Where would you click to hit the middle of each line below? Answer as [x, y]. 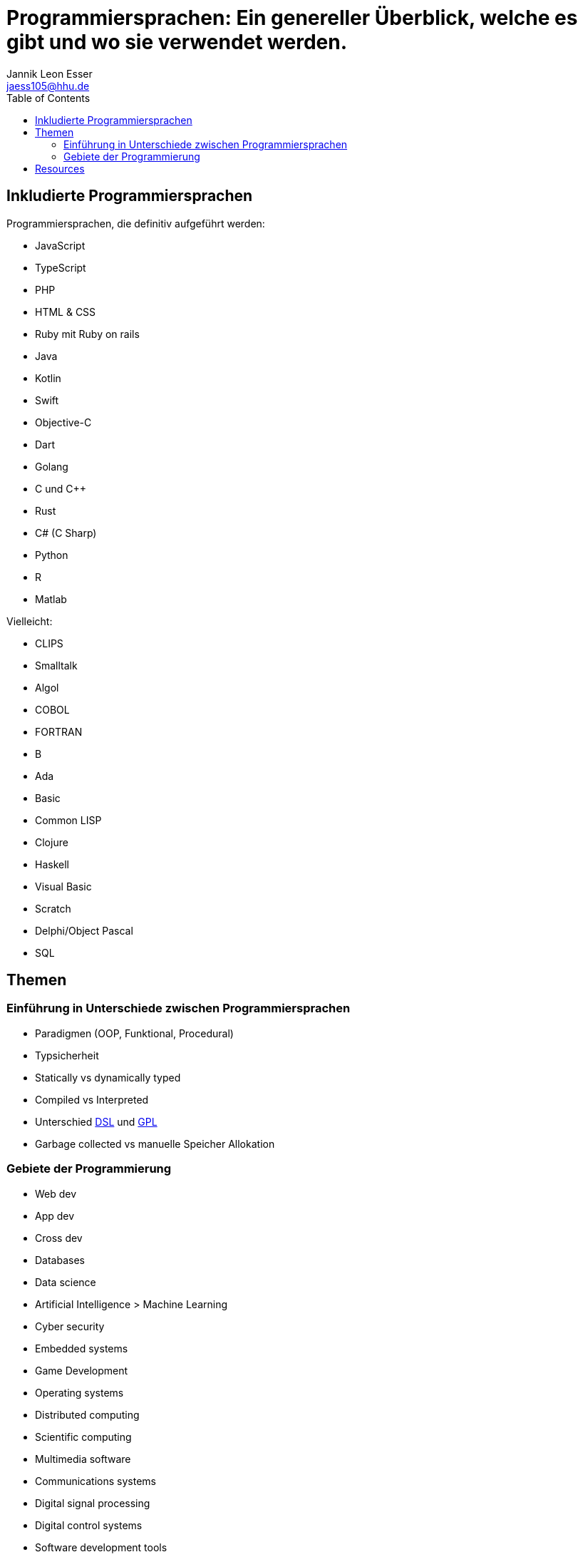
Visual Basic [63, 886]
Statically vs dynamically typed [108, 1077]
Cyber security [70, 1326]
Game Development [82, 1370]
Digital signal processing [93, 1503]
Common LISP [68, 820]
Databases [60, 1260]
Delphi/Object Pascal [84, 930]
